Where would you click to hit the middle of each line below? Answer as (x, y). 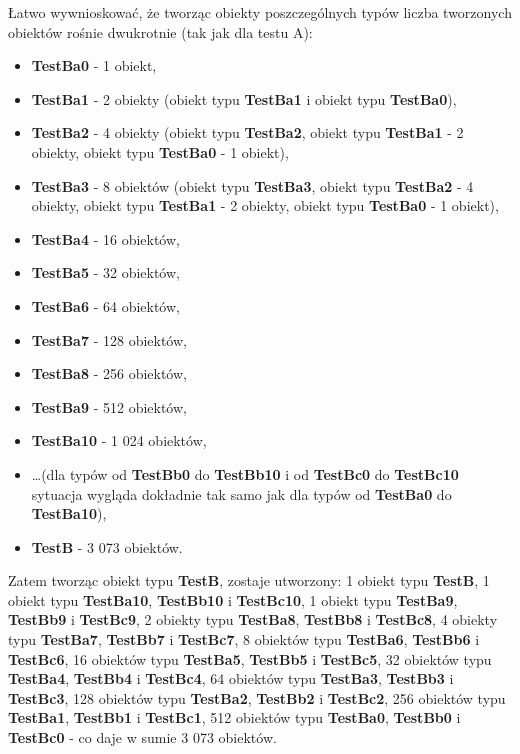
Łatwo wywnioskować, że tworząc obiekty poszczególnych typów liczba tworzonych (260, 12)
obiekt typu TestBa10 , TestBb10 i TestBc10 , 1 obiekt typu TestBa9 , (233, 599)
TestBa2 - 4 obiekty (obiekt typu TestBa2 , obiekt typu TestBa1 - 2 (247, 132)
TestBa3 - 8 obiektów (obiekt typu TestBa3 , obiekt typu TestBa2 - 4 (252, 185)
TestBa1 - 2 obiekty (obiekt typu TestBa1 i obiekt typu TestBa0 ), (244, 98)
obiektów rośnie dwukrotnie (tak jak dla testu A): (160, 31)
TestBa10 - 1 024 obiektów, (119, 440)
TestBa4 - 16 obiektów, (105, 238)
